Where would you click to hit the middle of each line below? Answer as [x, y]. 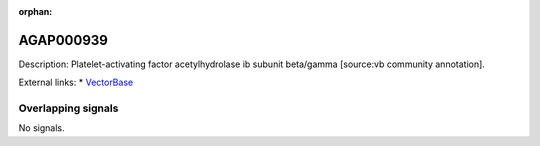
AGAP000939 [63, 40]
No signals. [41, 128]
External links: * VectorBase [76, 82]
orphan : [35, 11]
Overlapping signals [68, 108]
